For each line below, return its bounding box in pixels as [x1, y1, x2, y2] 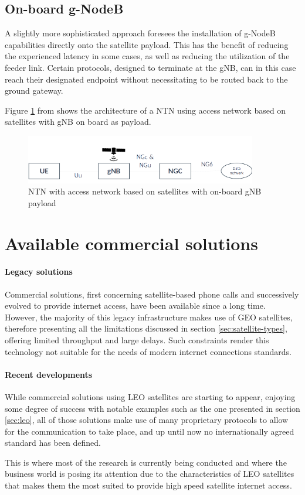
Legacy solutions [5, 265, 73, 278]
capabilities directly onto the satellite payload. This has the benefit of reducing [5, 38, 289, 50]
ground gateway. [5, 84, 63, 97]
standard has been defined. [5, 436, 101, 449]
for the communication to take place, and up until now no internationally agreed [5, 425, 294, 437]
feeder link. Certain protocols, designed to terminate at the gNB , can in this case [5, 61, 296, 73]
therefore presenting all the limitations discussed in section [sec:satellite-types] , [5, 322, 287, 334]
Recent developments [5, 368, 93, 380]
